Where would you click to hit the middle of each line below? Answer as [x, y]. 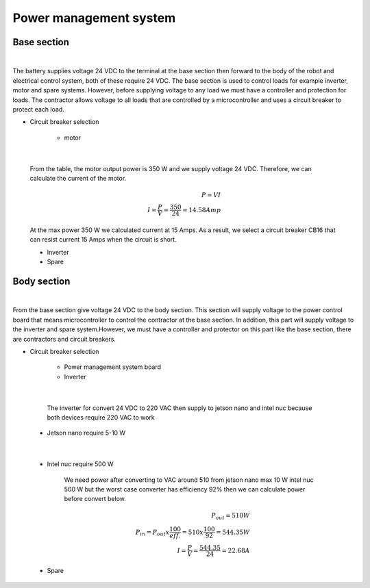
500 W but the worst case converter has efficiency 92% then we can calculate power [185, 489]
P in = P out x [152, 533]
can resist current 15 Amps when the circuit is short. [103, 240]
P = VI [211, 195]
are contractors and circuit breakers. [64, 339]
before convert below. [95, 499]
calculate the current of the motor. [78, 178]
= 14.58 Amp [202, 210]
